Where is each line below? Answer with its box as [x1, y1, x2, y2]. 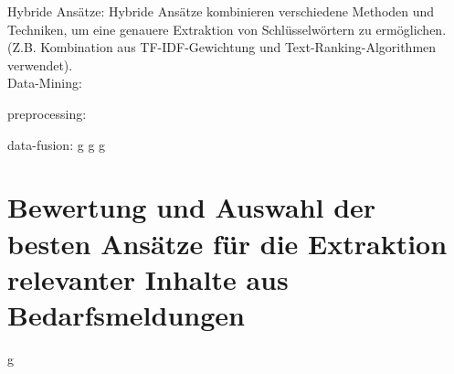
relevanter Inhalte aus [7, 260, 289, 297]
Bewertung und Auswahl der [7, 188, 376, 226]
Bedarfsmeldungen [7, 295, 245, 333]
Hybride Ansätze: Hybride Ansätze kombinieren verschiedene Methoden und [7, 2, 435, 20]
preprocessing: [7, 103, 87, 123]
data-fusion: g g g [7, 134, 106, 154]
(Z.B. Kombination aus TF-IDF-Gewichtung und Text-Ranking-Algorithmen [7, 37, 437, 57]
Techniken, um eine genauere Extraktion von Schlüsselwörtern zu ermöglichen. [7, 19, 447, 38]
